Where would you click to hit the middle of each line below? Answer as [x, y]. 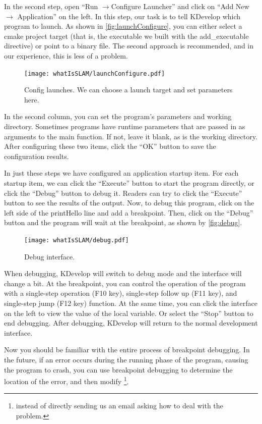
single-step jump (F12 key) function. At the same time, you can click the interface [131, 303]
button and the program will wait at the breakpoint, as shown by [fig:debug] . [123, 222]
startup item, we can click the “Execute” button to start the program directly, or [129, 182]
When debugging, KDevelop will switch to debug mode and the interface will [123, 273]
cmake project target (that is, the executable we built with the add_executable [126, 36]
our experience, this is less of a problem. [66, 55]
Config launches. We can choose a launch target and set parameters [128, 90]
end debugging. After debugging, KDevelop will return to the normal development [131, 323]
